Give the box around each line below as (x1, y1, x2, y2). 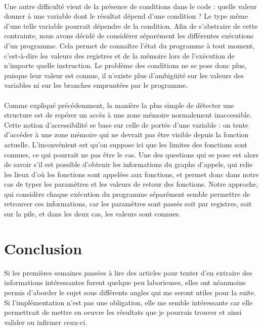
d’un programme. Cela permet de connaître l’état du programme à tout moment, (4, 40, 255, 50)
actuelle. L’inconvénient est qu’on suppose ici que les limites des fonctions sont (4, 139, 248, 149)
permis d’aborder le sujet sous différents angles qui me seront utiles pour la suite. (4, 287, 256, 297)
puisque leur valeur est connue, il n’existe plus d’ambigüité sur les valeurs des (4, 70, 244, 80)
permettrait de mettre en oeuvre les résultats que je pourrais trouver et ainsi (4, 307, 242, 317)
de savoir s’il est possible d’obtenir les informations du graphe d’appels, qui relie (4, 159, 253, 170)
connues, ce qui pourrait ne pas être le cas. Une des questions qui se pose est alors (4, 149, 258, 159)
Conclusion (4, 238, 82, 258)
